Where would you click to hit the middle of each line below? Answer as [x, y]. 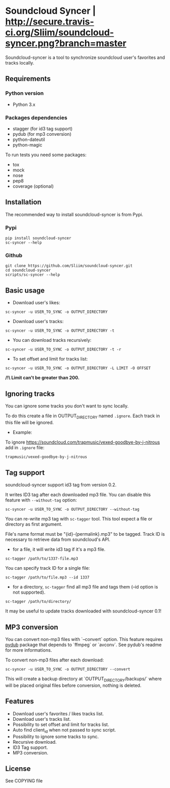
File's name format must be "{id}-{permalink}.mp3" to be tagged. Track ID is [85, 534]
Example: [22, 432]
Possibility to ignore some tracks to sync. [56, 736]
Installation [23, 202]
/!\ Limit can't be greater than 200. [42, 378]
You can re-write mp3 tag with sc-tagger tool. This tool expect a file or [79, 519]
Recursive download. [35, 742]
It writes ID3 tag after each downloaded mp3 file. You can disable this [78, 495]
